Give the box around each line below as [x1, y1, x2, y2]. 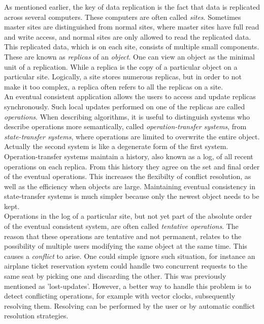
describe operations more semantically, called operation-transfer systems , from [4, 121, 247, 132]
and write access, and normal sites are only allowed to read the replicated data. [4, 31, 251, 42]
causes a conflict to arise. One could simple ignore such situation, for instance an [4, 250, 255, 261]
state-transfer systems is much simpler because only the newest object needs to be [4, 191, 259, 201]
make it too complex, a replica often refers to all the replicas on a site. [4, 81, 223, 92]
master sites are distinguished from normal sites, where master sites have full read [4, 21, 259, 32]
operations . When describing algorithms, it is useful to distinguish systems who [4, 111, 250, 122]
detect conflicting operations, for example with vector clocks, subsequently [4, 290, 236, 301]
